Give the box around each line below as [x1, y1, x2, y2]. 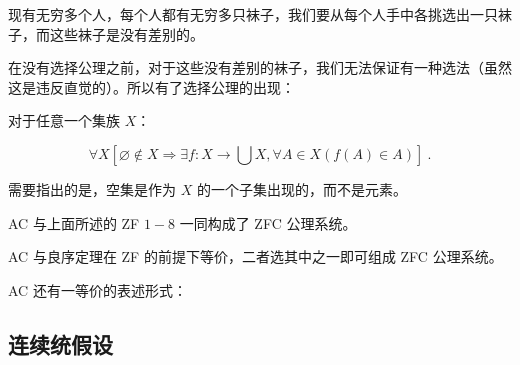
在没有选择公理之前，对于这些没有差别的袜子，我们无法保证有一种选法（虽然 [8, 57, 512, 78]
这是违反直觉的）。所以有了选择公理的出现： [8, 76, 295, 97]
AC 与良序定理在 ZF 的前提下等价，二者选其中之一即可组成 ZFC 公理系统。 [8, 246, 503, 267]
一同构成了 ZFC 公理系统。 [179, 212, 357, 233]
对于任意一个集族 [8, 110, 120, 131]
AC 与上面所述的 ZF [8, 212, 140, 233]
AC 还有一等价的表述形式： [8, 279, 187, 300]
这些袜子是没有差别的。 [49, 23, 204, 44]
